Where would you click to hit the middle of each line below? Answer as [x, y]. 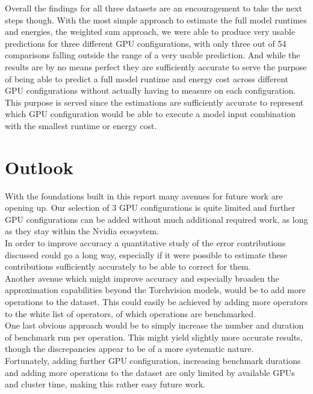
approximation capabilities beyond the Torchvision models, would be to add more [155, 290]
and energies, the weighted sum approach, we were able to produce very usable [150, 32]
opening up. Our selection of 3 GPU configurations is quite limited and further [150, 208]
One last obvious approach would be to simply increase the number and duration [154, 325]
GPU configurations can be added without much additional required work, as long [156, 219]
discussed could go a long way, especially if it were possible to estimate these [146, 254]
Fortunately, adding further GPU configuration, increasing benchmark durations [153, 360]
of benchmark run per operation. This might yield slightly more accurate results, [154, 337]
